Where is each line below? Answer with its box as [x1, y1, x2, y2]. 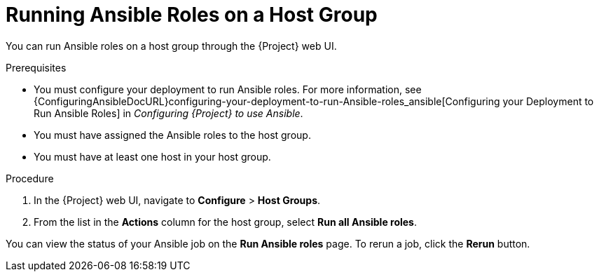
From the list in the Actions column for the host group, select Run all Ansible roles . [34, 215, 418, 228]
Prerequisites [6, 61, 67, 74]
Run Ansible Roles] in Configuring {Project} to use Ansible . [34, 107, 303, 119]
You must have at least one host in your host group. [34, 150, 271, 163]
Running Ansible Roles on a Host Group [6, 3, 378, 27]
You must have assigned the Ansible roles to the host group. [34, 128, 311, 141]
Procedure [6, 172, 54, 184]
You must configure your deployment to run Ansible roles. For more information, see [34, 83, 422, 95]
